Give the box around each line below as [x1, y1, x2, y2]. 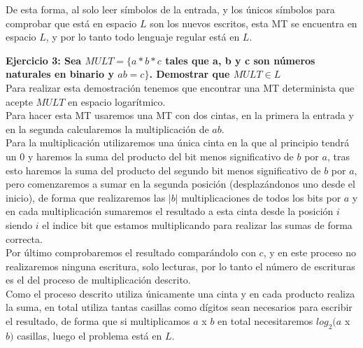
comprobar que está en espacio [6, 15, 137, 30]
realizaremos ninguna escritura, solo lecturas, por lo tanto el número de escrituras [6, 258, 355, 273]
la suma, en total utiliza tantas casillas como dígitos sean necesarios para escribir [6, 300, 353, 314]
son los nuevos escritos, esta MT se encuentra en [150, 15, 357, 30]
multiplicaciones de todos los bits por [181, 190, 341, 204]
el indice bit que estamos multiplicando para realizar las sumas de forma [42, 217, 353, 232]
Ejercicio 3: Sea [6, 53, 82, 67]
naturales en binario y [6, 67, 114, 81]
